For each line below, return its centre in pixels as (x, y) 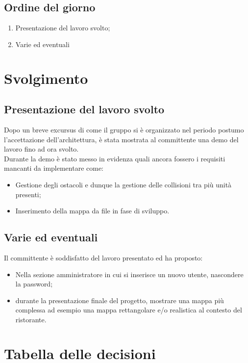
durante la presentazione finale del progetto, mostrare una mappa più (120, 300)
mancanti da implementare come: (54, 168)
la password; (34, 284)
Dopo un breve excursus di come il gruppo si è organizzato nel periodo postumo (124, 129)
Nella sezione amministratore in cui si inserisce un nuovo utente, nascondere (129, 274)
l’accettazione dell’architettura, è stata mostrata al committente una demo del (121, 139)
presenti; (28, 194)
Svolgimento (46, 78)
